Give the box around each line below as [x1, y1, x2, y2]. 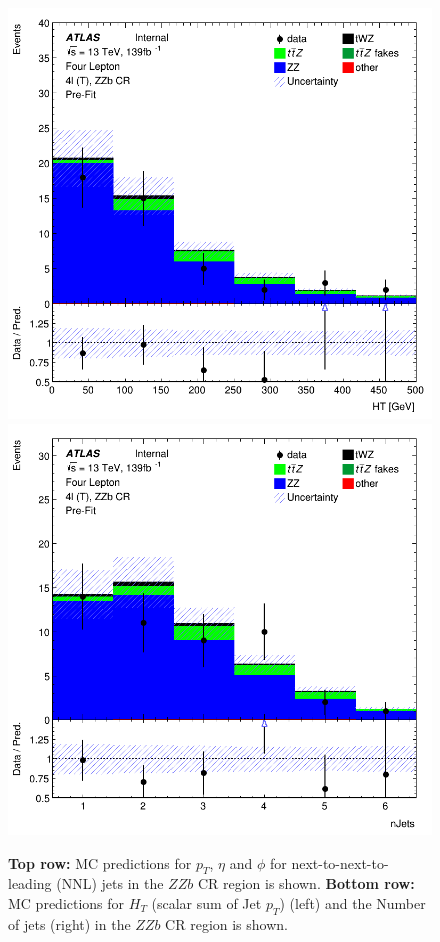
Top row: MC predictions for [8, 852, 192, 873]
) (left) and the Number [279, 892, 426, 913]
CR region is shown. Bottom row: [197, 873, 415, 894]
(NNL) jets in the [56, 873, 164, 894]
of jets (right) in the [8, 913, 131, 934]
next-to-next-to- [291, 852, 389, 873]
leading [8, 873, 52, 894]
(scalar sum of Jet [151, 892, 262, 913]
